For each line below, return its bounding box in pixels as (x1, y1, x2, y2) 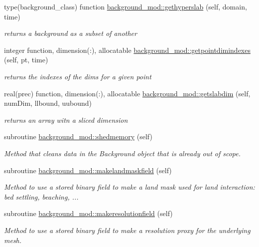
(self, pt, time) (4, 54, 48, 65)
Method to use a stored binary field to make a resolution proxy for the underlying (4, 225, 251, 235)
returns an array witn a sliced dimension (4, 114, 128, 125)
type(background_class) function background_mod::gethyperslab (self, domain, (4, 1, 247, 11)
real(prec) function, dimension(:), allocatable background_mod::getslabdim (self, (4, 88, 251, 98)
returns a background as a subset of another (4, 28, 137, 38)
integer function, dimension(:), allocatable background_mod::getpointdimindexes (4, 44, 251, 55)
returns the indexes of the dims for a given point (4, 71, 151, 81)
